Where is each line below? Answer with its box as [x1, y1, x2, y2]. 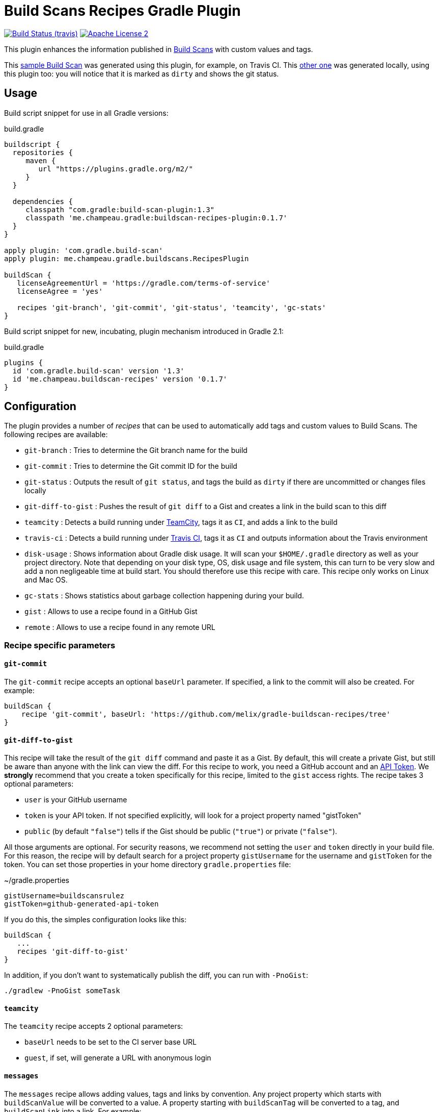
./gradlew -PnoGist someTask [4, 987, 120, 995]
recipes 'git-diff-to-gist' [17, 947, 129, 956]
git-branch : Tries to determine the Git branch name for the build [24, 446, 248, 455]
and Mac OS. [24, 575, 68, 585]
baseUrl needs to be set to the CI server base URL [24, 1038, 197, 1047]
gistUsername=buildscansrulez [4, 892, 125, 900]
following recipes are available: [4, 430, 108, 439]
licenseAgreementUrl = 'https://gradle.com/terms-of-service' [17, 279, 270, 287]
